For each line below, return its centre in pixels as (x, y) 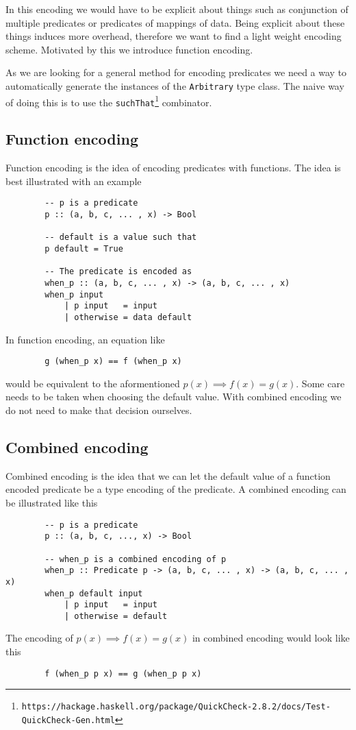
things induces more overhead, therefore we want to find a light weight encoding (174, 36)
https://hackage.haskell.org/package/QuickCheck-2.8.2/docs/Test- (176, 707)
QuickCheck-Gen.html (68, 720)
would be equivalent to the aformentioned (93, 383)
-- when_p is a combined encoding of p (136, 559)
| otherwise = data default (128, 317)
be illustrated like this (52, 502)
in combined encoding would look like (271, 638)
